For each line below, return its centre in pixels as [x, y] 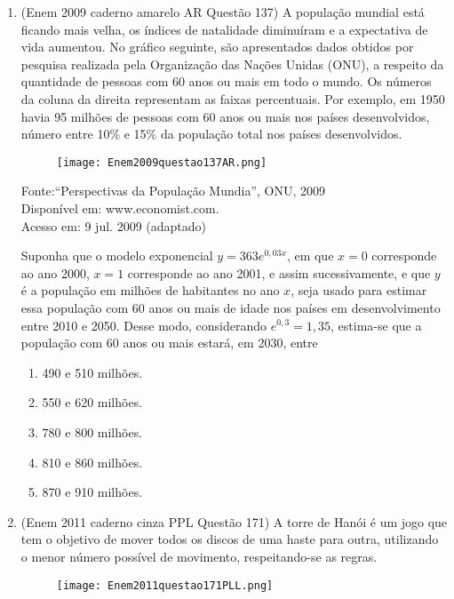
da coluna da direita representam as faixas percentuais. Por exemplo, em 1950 [233, 98]
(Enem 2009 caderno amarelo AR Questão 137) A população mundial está [223, 12]
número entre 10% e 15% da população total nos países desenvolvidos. [211, 134]
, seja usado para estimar [359, 290]
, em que [310, 256]
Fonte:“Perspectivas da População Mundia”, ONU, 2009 [173, 191]
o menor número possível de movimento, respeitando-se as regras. [199, 556]
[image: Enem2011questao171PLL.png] [165, 585]
